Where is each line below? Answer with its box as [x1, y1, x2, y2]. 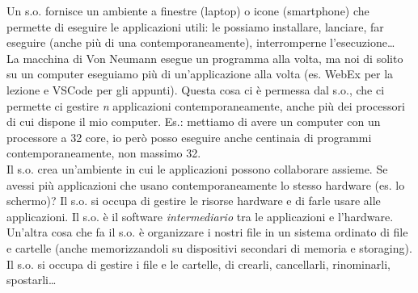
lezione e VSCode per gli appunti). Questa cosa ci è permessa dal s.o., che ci [6, 81, 385, 98]
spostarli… [6, 271, 57, 288]
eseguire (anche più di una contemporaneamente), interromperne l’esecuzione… [6, 34, 395, 51]
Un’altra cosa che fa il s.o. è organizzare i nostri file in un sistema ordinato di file [6, 224, 408, 241]
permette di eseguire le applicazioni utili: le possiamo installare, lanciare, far [6, 18, 384, 35]
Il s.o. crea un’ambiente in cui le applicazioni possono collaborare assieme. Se [6, 160, 388, 177]
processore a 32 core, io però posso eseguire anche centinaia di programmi [6, 128, 372, 145]
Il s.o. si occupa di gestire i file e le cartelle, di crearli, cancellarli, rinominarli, [6, 255, 391, 272]
